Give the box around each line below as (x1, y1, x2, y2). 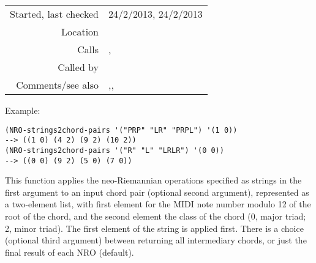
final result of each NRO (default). (5, 245, 134, 258)
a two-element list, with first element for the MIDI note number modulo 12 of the (5, 198, 311, 210)
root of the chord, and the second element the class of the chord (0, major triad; (5, 210, 306, 222)
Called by (58, 60, 99, 74)
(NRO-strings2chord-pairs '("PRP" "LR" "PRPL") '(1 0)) (5, 125, 238, 135)
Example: (5, 104, 40, 116)
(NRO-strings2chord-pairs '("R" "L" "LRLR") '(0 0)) (5, 146, 224, 155)
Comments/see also (16, 78, 99, 92)
